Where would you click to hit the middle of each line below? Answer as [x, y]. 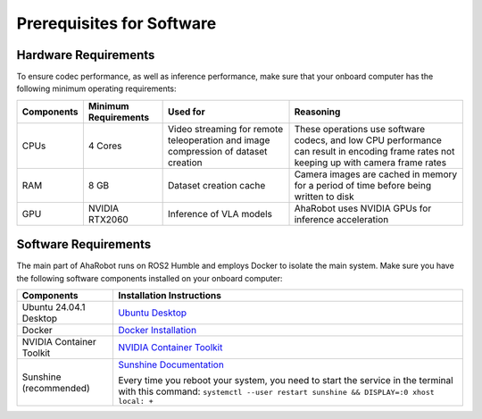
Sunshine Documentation [171, 365]
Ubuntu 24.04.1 [54, 307]
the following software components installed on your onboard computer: [150, 278]
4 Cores [105, 146]
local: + [135, 402]
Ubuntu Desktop [152, 313]
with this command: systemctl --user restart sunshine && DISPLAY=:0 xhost [276, 391]
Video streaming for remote [225, 129]
